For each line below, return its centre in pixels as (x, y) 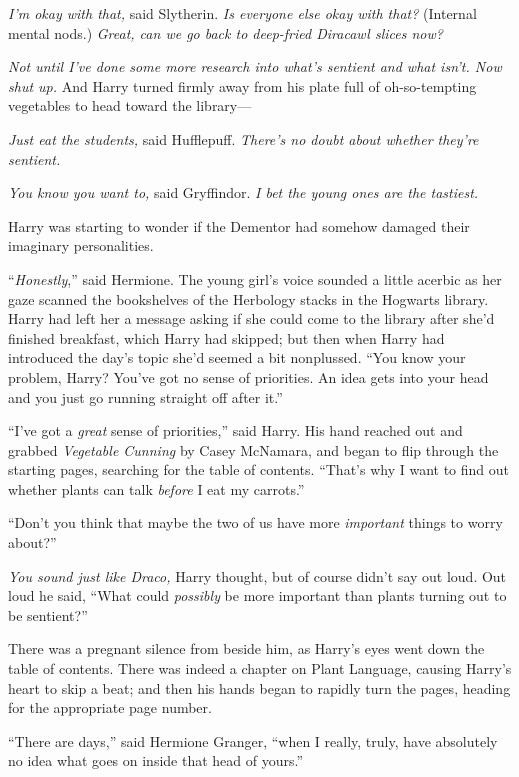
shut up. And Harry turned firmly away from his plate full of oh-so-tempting (242, 85)
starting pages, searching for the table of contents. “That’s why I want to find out (258, 469)
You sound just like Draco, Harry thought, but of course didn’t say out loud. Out (257, 575)
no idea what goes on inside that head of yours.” (156, 760)
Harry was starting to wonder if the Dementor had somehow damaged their (239, 225)
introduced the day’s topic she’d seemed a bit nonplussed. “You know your (237, 357)
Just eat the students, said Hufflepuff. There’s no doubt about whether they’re (243, 138)
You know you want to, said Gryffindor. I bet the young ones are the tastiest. (243, 192)
